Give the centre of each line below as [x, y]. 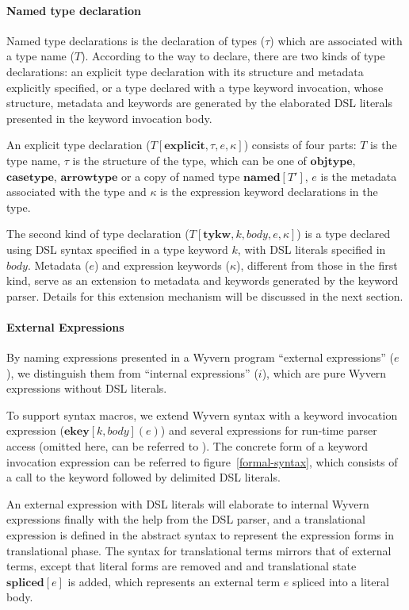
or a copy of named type [180, 176]
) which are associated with [336, 40]
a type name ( [40, 56]
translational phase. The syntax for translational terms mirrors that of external [199, 550]
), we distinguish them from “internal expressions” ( [132, 372]
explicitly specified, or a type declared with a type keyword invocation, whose [195, 87]
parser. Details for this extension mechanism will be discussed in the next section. [205, 295]
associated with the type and [76, 192]
